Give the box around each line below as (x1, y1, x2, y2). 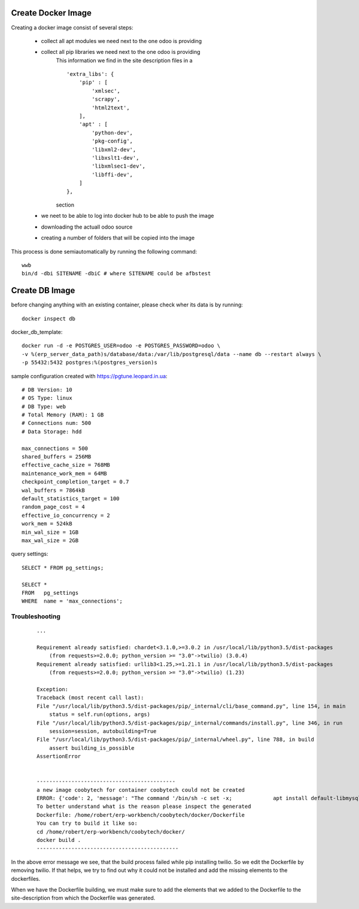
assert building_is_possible (48, 744, 135, 751)
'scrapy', (92, 96, 121, 103)
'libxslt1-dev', (92, 154, 139, 161)
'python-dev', (92, 129, 133, 136)
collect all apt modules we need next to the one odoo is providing (41, 37, 202, 44)
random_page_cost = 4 (22, 503, 85, 510)
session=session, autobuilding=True (48, 728, 157, 734)
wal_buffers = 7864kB (22, 487, 85, 494)
